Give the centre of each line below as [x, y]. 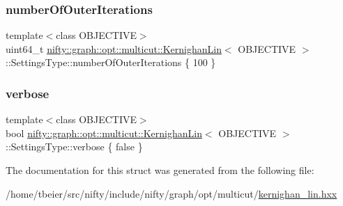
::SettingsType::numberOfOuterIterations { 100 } [111, 62]
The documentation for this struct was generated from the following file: [160, 170]
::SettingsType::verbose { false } [74, 146]
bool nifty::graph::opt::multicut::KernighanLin [104, 133]
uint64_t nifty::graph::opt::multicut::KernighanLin [114, 48]
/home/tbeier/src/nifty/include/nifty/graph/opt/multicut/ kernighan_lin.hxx [171, 193]
